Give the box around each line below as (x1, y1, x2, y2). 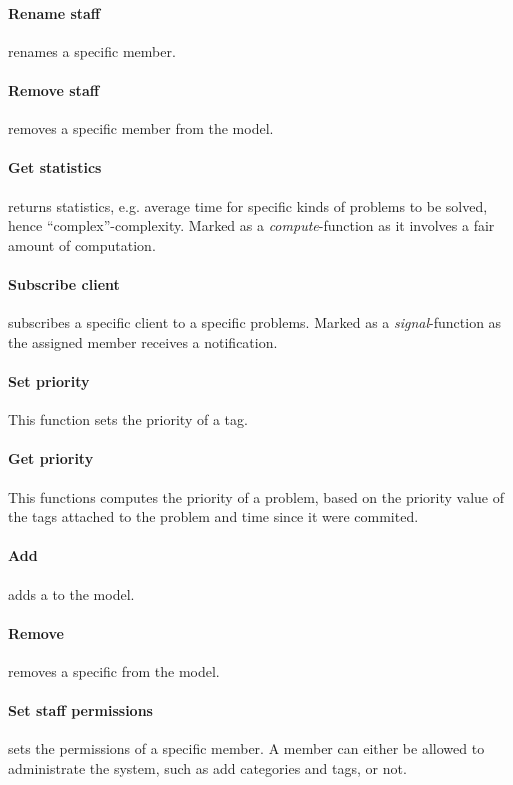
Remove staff (8, 79, 100, 100)
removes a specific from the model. (8, 660, 220, 681)
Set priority (8, 370, 90, 391)
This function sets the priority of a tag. (8, 409, 248, 430)
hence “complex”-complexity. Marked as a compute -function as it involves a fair (8, 215, 495, 236)
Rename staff (8, 2, 101, 23)
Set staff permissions (8, 700, 153, 721)
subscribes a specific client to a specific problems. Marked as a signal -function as (8, 312, 502, 333)
